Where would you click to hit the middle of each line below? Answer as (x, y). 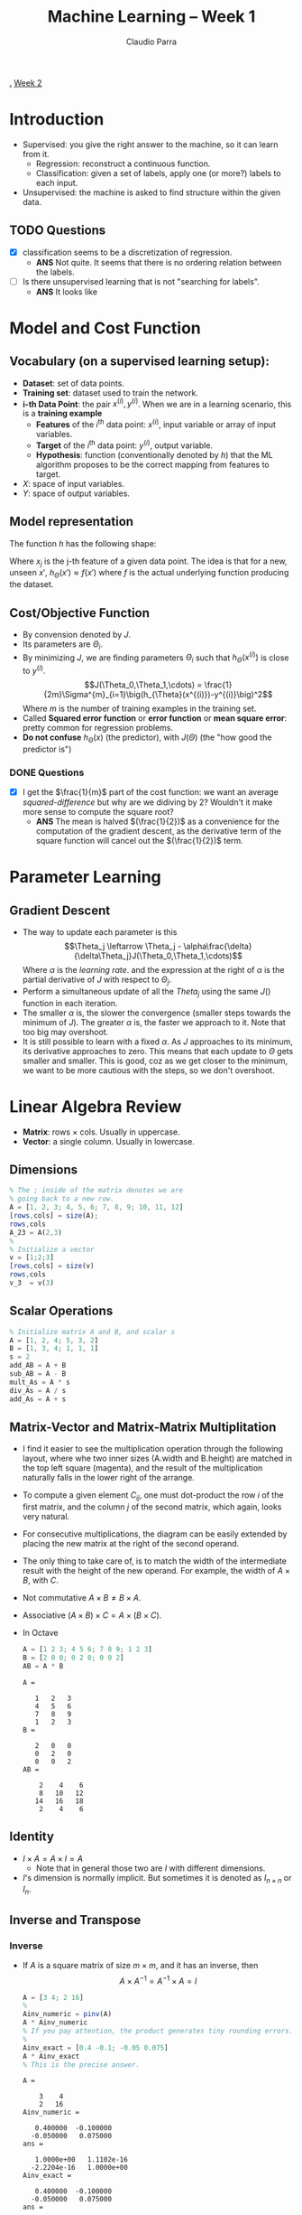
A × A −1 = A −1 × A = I (158, 1980)
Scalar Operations (61, 1311)
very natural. (46, 1517)
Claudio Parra (151, 42)
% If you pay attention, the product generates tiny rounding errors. (158, 2031)
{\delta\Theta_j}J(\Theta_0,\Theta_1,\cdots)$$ (158, 956)
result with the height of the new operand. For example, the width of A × (156, 1571)
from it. (36, 154)
